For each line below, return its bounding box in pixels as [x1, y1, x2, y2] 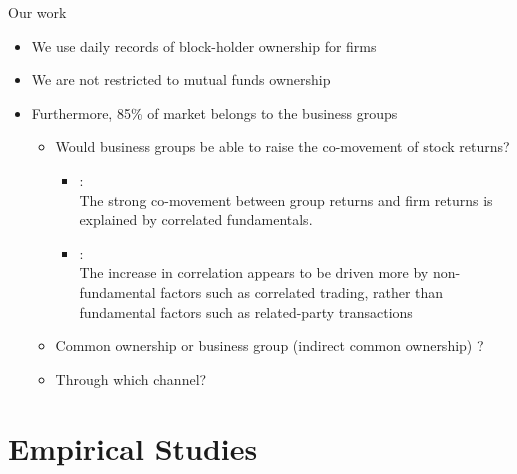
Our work [8, 2, 67, 22]
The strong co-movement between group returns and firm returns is [79, 189, 493, 210]
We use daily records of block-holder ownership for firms [31, 35, 377, 56]
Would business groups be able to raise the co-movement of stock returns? [55, 136, 510, 157]
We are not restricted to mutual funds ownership [31, 69, 331, 90]
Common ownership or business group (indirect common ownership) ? [55, 335, 484, 356]
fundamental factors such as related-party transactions [79, 301, 413, 322]
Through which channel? [55, 368, 207, 389]
